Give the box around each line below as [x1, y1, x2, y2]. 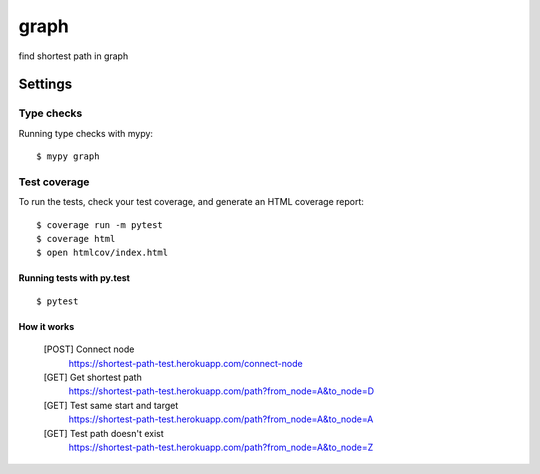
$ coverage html [36, 233, 116, 245]
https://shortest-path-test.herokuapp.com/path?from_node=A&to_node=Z [68, 441, 374, 453]
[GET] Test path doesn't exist [43, 427, 164, 439]
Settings [18, 76, 73, 93]
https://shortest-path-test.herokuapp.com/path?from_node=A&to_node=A [68, 413, 374, 425]
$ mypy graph [36, 151, 100, 162]
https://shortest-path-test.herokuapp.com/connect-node [68, 357, 304, 369]
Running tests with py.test [18, 272, 130, 284]
